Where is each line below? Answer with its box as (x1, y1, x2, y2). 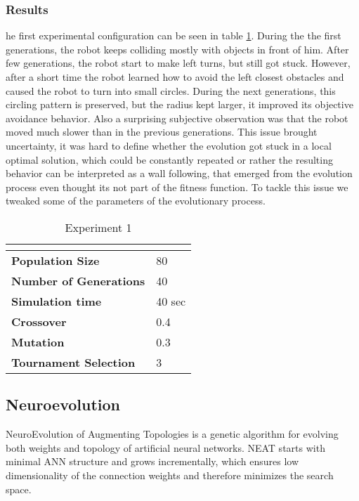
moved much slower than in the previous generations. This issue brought (6, 124, 318, 139)
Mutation (11, 333, 65, 350)
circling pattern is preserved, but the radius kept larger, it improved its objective (6, 97, 353, 112)
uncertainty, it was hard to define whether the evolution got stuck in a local (6, 138, 332, 152)
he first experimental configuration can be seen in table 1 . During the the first (6, 28, 341, 43)
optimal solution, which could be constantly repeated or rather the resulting (6, 152, 333, 167)
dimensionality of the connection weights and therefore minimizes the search (6, 467, 334, 482)
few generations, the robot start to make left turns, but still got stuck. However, (6, 56, 351, 70)
